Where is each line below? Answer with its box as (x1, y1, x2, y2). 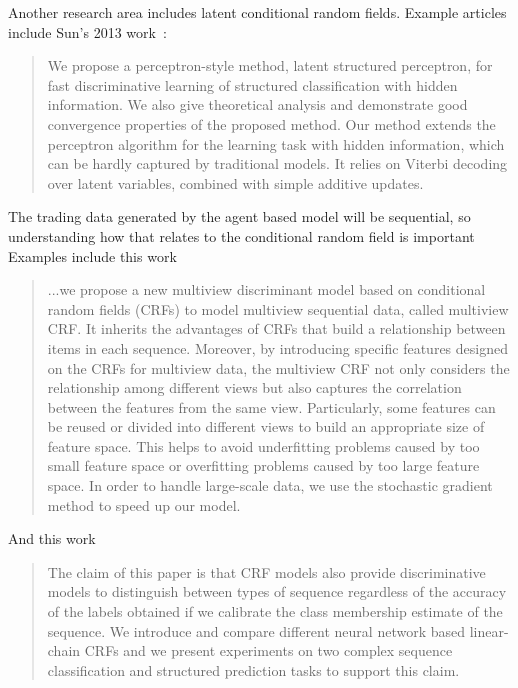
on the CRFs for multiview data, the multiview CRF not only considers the (47, 357, 510, 378)
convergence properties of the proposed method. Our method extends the (47, 113, 496, 134)
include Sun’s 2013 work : (8, 21, 167, 42)
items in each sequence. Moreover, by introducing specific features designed (47, 337, 508, 358)
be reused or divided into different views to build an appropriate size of (47, 416, 485, 437)
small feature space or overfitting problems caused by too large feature (47, 455, 480, 476)
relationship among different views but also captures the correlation (47, 377, 462, 398)
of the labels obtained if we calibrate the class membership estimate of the (47, 601, 503, 622)
